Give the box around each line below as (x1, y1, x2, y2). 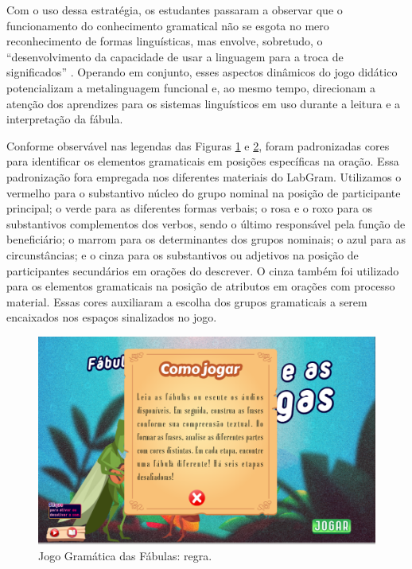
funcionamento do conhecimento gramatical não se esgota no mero (6, 17, 329, 33)
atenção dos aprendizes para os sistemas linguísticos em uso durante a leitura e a (6, 95, 401, 111)
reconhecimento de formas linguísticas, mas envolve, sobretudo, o (6, 33, 323, 49)
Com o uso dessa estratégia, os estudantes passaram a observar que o (6, 2, 343, 18)
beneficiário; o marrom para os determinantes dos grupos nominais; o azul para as (6, 231, 406, 247)
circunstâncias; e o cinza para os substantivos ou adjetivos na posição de (6, 246, 359, 263)
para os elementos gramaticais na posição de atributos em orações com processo (6, 278, 395, 294)
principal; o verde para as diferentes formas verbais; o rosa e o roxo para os (6, 200, 373, 216)
